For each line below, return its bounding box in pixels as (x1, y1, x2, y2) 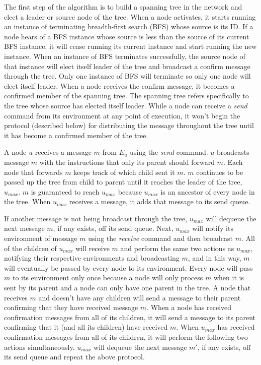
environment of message (4, 233, 77, 244)
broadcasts (216, 147, 249, 157)
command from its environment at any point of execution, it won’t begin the (4, 110, 240, 120)
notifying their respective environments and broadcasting (4, 253, 180, 263)
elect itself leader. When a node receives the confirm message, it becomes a (4, 80, 235, 91)
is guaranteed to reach (31, 186, 100, 197)
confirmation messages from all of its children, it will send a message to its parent (4, 312, 256, 322)
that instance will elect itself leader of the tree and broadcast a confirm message (4, 60, 250, 71)
